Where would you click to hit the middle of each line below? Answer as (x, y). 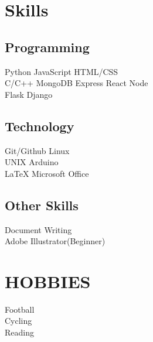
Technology (40, 126)
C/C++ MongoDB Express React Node (76, 83)
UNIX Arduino (32, 162)
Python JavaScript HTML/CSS (62, 71)
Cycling (18, 321)
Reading (19, 332)
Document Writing (38, 229)
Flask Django (29, 94)
